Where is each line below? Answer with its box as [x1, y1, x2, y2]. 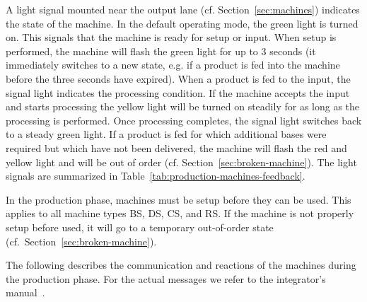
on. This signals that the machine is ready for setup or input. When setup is [6, 30, 337, 45]
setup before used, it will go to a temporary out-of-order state [6, 219, 274, 234]
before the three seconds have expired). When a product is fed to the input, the [6, 71, 351, 86]
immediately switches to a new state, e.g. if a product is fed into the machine [6, 57, 340, 72]
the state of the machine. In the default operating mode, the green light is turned [6, 16, 359, 30]
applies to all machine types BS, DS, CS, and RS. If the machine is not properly [6, 206, 354, 221]
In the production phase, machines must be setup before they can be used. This [6, 192, 351, 207]
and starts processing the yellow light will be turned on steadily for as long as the [6, 99, 360, 114]
